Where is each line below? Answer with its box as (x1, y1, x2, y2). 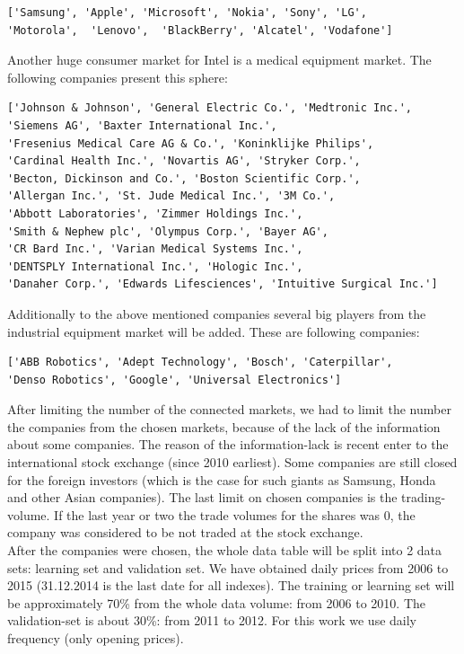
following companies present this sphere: (7, 67, 228, 86)
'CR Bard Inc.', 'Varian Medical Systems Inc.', (7, 243, 303, 256)
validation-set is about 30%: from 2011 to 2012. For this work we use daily (7, 611, 416, 630)
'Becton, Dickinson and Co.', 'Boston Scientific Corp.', (7, 172, 361, 185)
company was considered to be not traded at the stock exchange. (7, 523, 363, 542)
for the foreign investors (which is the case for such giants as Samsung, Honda (7, 470, 436, 489)
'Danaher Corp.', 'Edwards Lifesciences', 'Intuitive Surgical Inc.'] (7, 278, 438, 291)
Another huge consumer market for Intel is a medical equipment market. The (7, 50, 432, 69)
